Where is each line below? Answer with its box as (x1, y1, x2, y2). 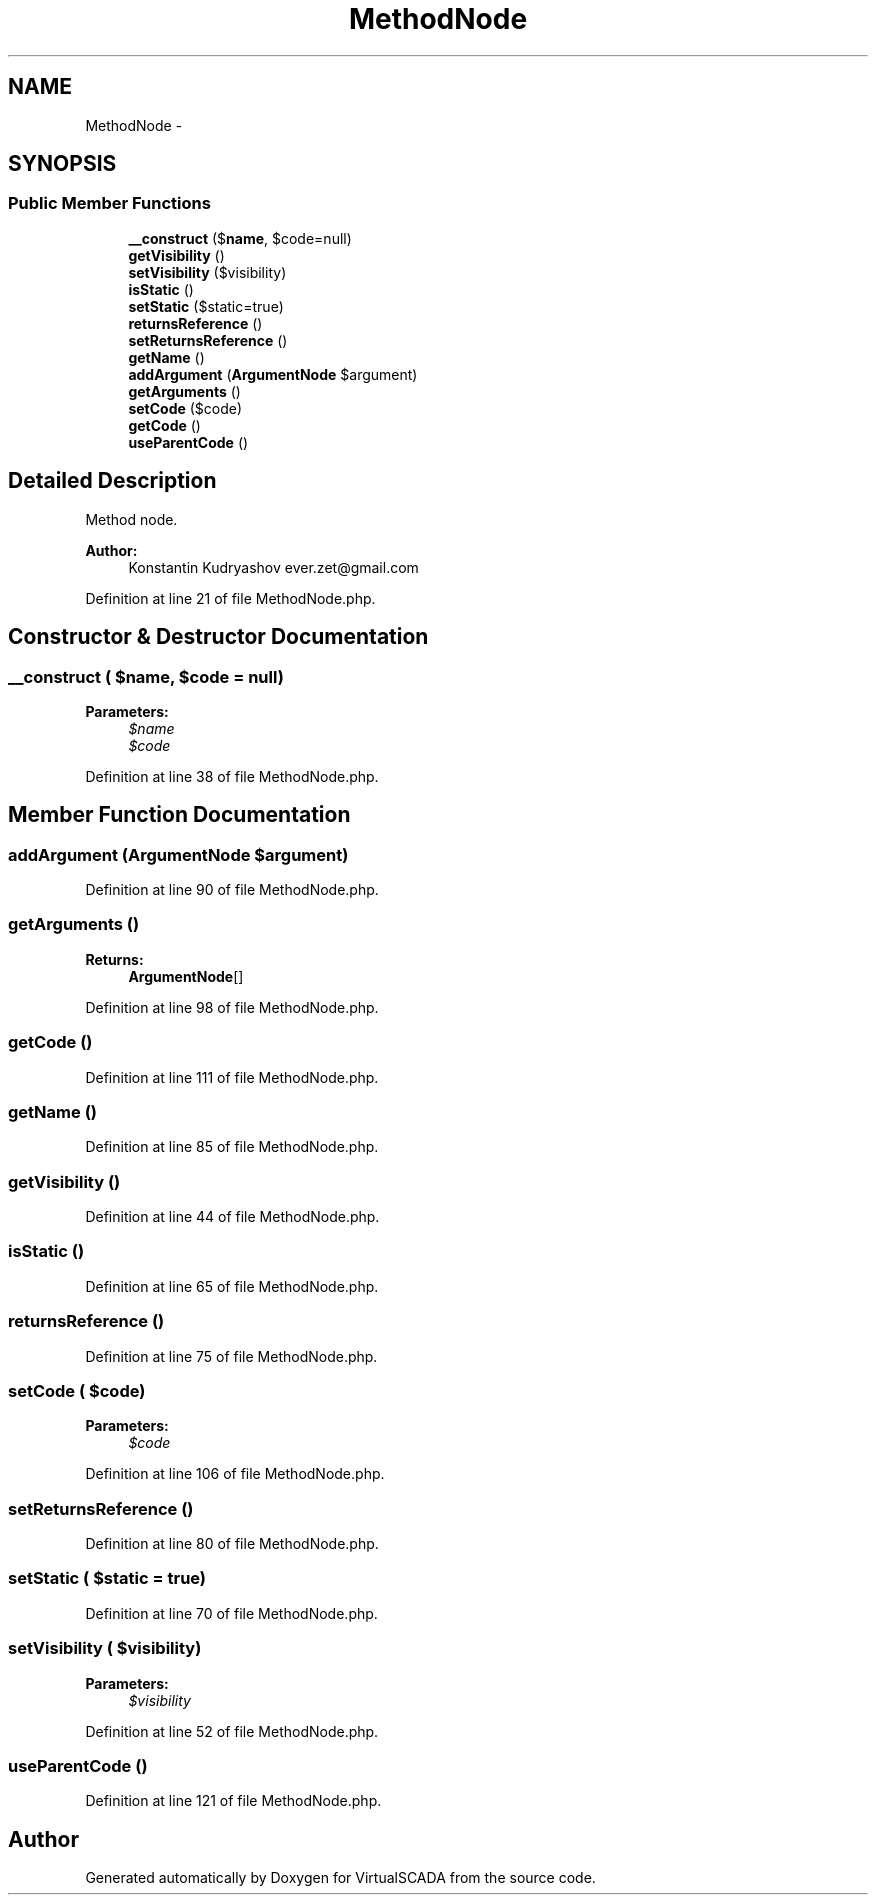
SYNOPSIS (8, 151, 117, 177)
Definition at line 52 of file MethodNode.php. (85, 1722, 379, 1740)
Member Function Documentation (8, 802, 351, 828)
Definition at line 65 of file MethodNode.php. (85, 1277, 379, 1295)
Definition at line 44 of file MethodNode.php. (85, 1208, 380, 1226)
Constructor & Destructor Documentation (8, 624, 429, 650)
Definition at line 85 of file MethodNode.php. (85, 1138, 379, 1156)
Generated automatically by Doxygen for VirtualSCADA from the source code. (85, 1869, 596, 1887)
